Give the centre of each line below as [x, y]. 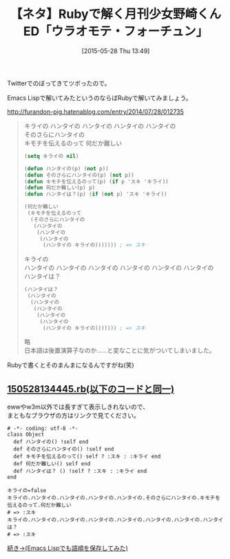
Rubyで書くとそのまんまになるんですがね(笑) [71, 365]
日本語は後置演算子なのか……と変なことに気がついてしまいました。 [119, 350]
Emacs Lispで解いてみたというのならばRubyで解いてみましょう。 [100, 98]
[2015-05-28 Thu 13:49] [116, 51]
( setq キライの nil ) [51, 156]
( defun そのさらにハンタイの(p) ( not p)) [79, 175]
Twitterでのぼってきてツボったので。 [59, 83]
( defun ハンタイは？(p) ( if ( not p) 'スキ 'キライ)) [95, 194]
